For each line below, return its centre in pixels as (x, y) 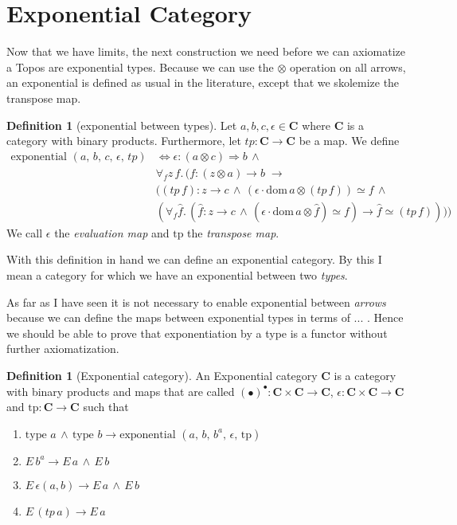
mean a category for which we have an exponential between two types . (177, 275)
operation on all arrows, (348, 67)
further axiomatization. (63, 349)
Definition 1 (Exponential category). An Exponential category (162, 375)
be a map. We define (349, 141)
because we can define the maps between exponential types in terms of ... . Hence (205, 317)
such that (106, 407)
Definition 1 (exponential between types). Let (122, 125)
